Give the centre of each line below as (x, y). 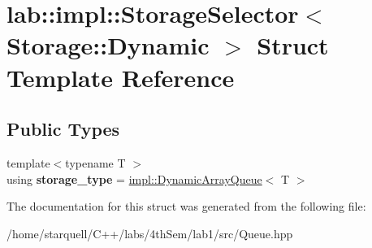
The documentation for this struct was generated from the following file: (186, 206)
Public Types (63, 129)
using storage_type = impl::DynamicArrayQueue (134, 178)
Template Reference (121, 77)
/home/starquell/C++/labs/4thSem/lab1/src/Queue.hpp (150, 233)
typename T (95, 162)
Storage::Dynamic (108, 45)
